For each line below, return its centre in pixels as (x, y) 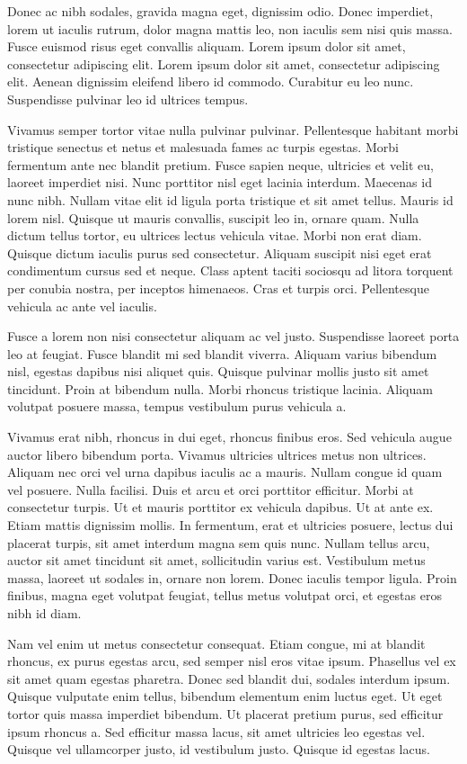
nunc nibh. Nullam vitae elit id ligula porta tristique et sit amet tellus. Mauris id (230, 199)
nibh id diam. (44, 613)
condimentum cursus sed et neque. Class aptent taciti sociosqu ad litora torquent (230, 270)
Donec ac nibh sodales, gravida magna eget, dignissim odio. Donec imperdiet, (220, 11)
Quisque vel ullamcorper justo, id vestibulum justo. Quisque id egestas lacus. (219, 749)
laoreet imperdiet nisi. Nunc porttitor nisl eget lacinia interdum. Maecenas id (220, 182)
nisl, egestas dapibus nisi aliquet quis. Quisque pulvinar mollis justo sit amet (218, 371)
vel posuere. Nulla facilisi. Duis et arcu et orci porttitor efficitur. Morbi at (211, 489)
